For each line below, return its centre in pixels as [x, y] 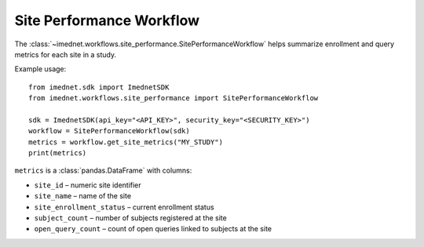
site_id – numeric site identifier [88, 185]
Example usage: [40, 69]
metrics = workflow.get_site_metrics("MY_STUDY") [126, 142]
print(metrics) [58, 153]
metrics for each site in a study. [66, 54]
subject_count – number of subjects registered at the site [130, 218]
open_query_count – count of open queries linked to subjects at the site [153, 229]
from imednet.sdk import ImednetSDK [99, 87]
